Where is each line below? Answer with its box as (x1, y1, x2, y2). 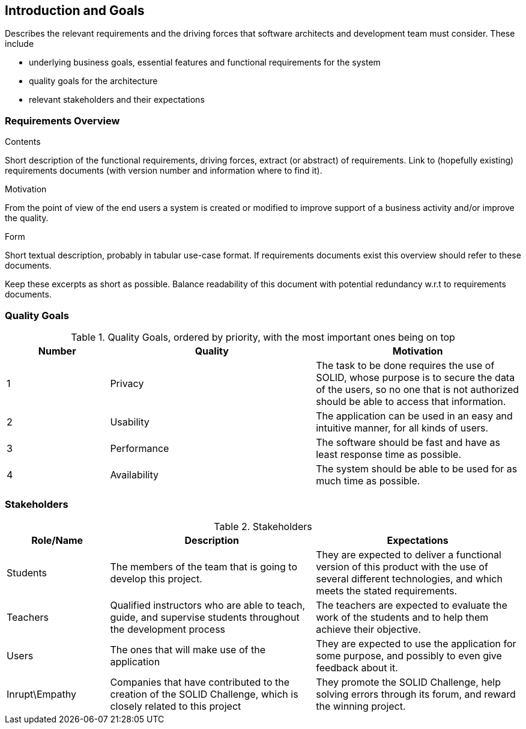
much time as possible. (316, 474, 420, 487)
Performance (110, 442, 169, 454)
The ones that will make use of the (110, 643, 265, 656)
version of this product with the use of (316, 560, 488, 573)
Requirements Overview (5, 114, 120, 127)
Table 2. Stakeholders (214, 520, 312, 532)
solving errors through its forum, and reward (316, 688, 516, 700)
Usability (110, 415, 150, 428)
